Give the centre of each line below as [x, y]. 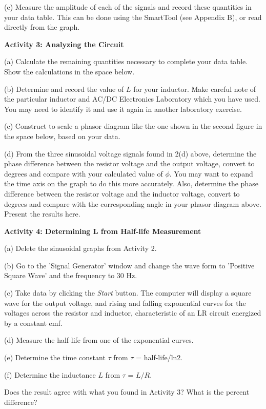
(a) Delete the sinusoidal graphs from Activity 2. [80, 248]
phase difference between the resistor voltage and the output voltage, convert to [129, 163]
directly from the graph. [42, 27]
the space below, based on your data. [62, 136]
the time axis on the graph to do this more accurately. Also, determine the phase [131, 183]
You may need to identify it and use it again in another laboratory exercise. [123, 109]
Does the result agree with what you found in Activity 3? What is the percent [127, 392]
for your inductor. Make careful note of [195, 89]
